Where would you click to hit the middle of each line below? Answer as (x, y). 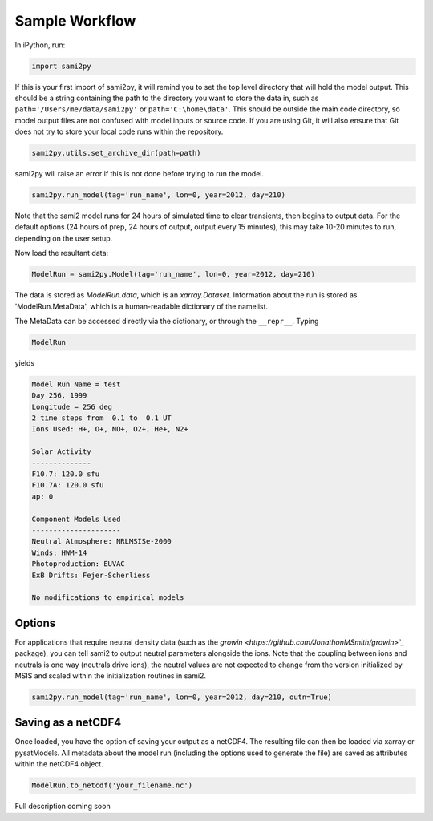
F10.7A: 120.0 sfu (68, 485)
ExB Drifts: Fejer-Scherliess (91, 575)
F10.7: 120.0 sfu (66, 474)
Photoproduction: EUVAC (79, 564)
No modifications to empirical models (108, 598)
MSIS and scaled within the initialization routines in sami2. (111, 675)
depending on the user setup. (64, 238)
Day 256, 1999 (59, 396)
